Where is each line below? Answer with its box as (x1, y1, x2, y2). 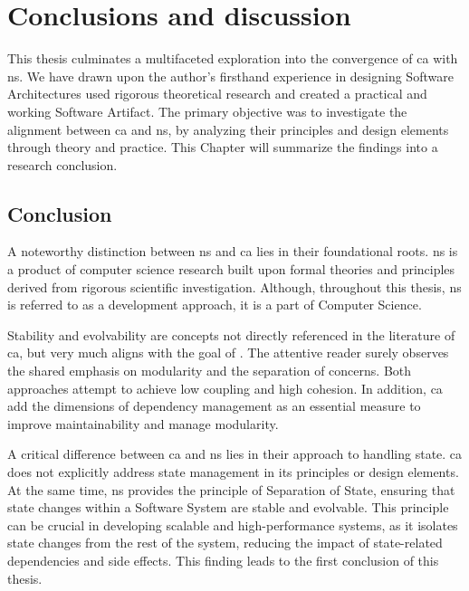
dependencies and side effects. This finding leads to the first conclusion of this (7, 550, 439, 569)
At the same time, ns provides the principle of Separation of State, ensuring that (7, 480, 455, 499)
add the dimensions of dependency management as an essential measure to (7, 396, 421, 415)
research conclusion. (7, 155, 118, 174)
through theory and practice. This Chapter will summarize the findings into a (7, 138, 438, 157)
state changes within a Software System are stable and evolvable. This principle (7, 498, 449, 517)
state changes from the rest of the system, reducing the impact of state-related (7, 533, 443, 552)
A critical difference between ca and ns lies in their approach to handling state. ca (7, 444, 463, 463)
